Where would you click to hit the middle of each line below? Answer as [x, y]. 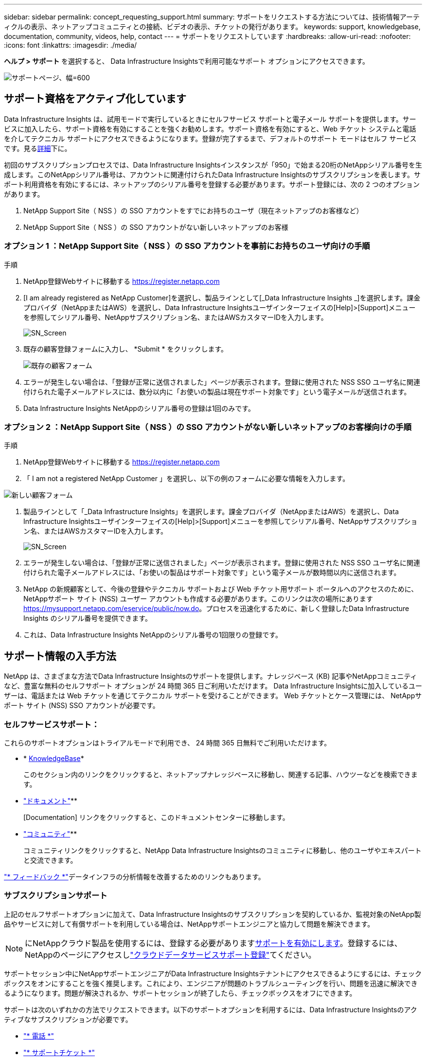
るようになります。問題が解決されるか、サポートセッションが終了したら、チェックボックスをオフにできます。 [180, 993]
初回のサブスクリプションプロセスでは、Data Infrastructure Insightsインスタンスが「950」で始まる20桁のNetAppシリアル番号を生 [213, 165]
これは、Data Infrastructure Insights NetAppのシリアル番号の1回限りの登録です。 [153, 635]
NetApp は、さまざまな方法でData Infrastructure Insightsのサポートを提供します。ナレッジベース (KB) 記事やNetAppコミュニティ [211, 676]
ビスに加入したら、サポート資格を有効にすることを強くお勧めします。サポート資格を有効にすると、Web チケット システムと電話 [210, 129]
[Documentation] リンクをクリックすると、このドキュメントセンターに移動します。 [156, 817]
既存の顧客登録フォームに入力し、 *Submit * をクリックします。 [126, 349]
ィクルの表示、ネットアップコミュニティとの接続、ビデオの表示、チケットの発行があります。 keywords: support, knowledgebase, [212, 27]
